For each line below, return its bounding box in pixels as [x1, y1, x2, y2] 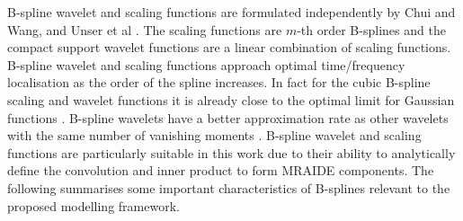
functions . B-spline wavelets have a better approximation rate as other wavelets [7, 108, 449, 127]
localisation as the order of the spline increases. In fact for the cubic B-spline [7, 73, 431, 92]
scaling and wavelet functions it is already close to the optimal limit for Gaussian [7, 90, 455, 109]
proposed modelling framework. [7, 196, 180, 215]
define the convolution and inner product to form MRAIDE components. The [7, 161, 434, 180]
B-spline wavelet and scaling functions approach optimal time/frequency [7, 55, 405, 74]
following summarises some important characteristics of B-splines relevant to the [7, 178, 450, 197]
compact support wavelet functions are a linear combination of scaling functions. [7, 38, 451, 57]
